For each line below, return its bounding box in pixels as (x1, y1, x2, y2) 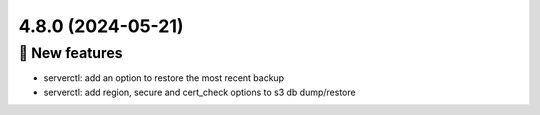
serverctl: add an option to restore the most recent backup (43, 72, 285, 84)
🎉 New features (18, 44, 124, 62)
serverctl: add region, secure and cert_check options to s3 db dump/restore (43, 86, 356, 98)
